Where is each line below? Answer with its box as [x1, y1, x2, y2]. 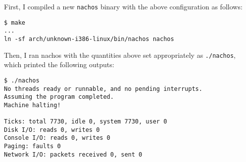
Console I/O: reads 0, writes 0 [4, 134, 110, 142]
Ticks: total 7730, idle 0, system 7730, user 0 [4, 118, 167, 125]
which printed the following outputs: [4, 59, 114, 70]
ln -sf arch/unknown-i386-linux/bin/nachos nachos [4, 35, 174, 42]
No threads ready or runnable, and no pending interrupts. [4, 85, 202, 92]
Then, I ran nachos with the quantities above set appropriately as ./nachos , [4, 49, 236, 60]
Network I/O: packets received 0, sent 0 [4, 151, 143, 158]
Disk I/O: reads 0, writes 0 [4, 126, 100, 133]
